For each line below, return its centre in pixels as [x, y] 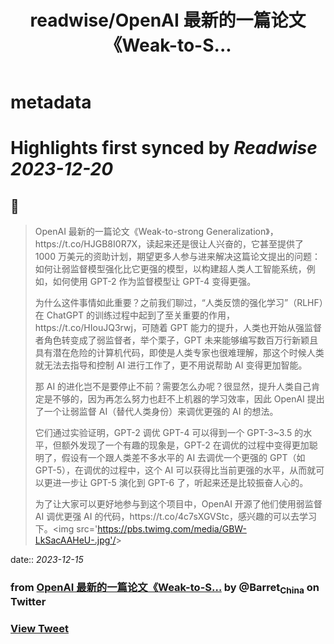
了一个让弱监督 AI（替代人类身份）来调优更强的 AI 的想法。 [156, 412]
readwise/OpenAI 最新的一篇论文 [168, 20]
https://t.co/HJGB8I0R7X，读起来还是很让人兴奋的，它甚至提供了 [169, 244]
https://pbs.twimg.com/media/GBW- [172, 529]
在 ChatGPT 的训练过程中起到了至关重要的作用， [135, 315]
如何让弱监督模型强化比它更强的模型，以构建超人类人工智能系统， [170, 269]
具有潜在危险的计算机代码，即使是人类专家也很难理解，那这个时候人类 [179, 353]
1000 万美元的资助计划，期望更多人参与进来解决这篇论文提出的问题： [177, 257]
